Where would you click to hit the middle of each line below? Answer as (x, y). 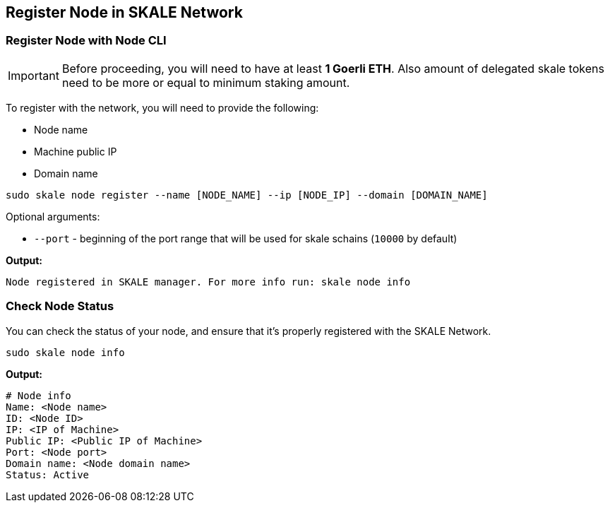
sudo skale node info (65, 352)
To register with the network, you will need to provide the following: (162, 107)
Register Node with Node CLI (86, 41)
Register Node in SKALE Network (124, 12)
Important (34, 75)
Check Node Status (60, 306)
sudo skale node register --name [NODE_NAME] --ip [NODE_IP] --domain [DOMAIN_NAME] (247, 195)
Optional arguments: (53, 216)
